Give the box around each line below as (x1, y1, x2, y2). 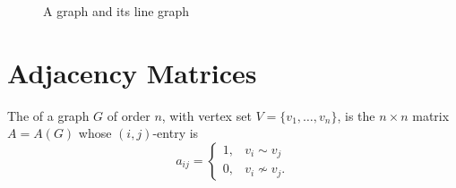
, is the (337, 106, 375, 124)
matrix (412, 106, 450, 124)
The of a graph (7, 106, 90, 124)
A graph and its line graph (43, 2, 190, 20)
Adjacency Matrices (7, 54, 257, 90)
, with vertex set (161, 106, 252, 124)
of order (107, 106, 151, 124)
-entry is (152, 124, 199, 142)
